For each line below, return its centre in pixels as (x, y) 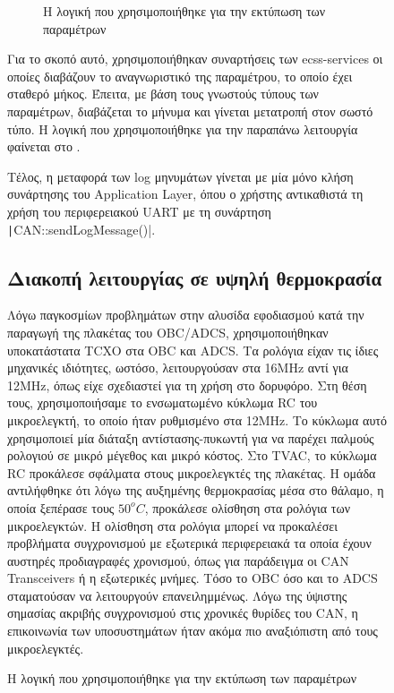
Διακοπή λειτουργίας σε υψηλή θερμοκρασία (195, 277)
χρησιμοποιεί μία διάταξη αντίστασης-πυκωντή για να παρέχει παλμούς (191, 437)
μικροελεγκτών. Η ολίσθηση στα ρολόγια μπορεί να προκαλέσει (172, 525)
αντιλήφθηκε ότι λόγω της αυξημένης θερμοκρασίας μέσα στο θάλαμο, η (196, 490)
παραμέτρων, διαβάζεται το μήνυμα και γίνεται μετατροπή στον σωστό (190, 111)
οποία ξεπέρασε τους (61, 507)
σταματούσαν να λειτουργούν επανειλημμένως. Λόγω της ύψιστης (177, 595)
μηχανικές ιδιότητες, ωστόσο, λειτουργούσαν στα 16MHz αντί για (178, 368)
